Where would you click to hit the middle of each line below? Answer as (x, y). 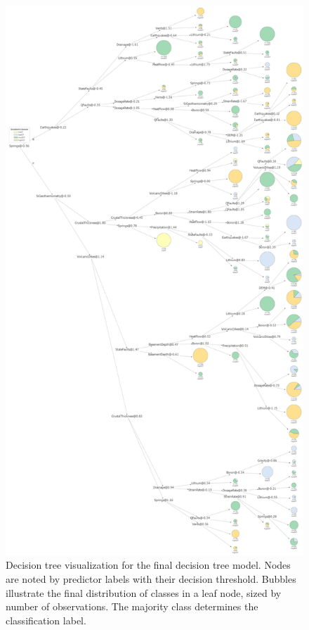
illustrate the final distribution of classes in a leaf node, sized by (144, 592)
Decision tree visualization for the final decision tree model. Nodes (148, 565)
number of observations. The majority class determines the (132, 606)
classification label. (46, 620)
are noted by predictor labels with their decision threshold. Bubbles (151, 579)
